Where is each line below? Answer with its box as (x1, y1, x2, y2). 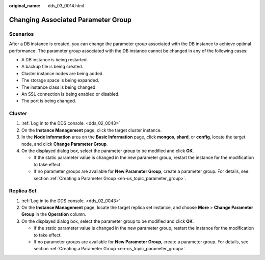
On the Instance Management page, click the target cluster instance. (21, 127, 162, 133)
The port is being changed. (21, 98, 76, 104)
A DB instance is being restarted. (21, 56, 88, 62)
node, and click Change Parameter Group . (21, 141, 108, 147)
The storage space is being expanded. (21, 78, 99, 83)
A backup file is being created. (21, 64, 83, 70)
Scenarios (9, 30, 34, 37)
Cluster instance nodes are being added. (21, 70, 104, 76)
